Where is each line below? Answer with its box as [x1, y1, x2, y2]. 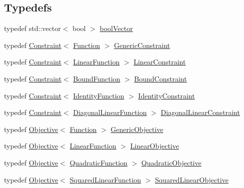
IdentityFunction [73, 90, 124, 100]
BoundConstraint [134, 73, 187, 83]
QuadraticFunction [69, 157, 127, 167]
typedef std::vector [4, 23, 61, 33]
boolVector [99, 23, 133, 33]
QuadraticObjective [141, 157, 201, 167]
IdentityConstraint [138, 90, 195, 100]
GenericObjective [110, 123, 163, 134]
